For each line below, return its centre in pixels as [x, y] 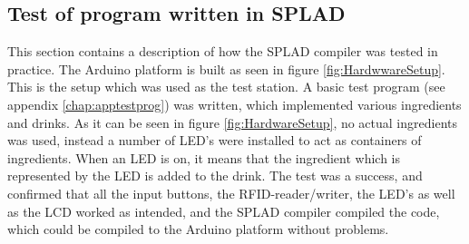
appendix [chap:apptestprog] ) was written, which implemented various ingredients [234, 104]
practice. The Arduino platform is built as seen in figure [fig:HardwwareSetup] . [226, 68]
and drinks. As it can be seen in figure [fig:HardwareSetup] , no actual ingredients [233, 122]
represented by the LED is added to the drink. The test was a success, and [215, 176]
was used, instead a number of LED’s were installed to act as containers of [215, 140]
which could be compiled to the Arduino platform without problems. [198, 229]
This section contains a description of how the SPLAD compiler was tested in [223, 51]
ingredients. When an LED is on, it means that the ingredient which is [204, 157]
